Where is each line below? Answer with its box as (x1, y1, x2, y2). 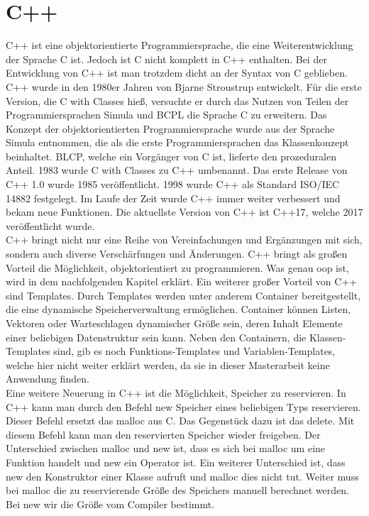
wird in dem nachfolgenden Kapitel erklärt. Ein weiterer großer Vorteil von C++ (6, 274, 358, 289)
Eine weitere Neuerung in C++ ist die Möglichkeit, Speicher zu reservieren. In (6, 385, 346, 400)
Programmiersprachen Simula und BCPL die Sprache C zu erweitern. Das (6, 107, 327, 122)
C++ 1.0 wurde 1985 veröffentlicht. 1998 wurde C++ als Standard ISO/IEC (6, 177, 340, 192)
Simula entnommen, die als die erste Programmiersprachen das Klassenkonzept (6, 135, 349, 150)
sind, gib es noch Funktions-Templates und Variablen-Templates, (53, 344, 336, 358)
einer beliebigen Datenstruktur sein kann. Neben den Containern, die (6, 329, 307, 344)
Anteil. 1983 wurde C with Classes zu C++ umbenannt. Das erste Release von (6, 163, 348, 177)
